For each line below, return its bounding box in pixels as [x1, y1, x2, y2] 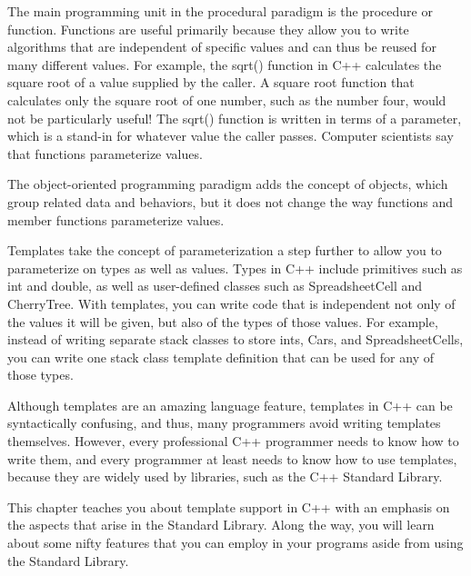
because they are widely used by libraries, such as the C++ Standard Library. [7, 467, 443, 486]
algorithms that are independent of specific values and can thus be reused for [7, 37, 436, 56]
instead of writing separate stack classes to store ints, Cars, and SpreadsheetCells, [7, 330, 464, 349]
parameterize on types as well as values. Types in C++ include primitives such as [7, 258, 463, 277]
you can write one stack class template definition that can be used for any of [7, 347, 434, 366]
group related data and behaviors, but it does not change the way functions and [7, 192, 453, 211]
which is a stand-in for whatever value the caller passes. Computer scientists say [7, 126, 454, 145]
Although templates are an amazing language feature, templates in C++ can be [7, 395, 453, 414]
